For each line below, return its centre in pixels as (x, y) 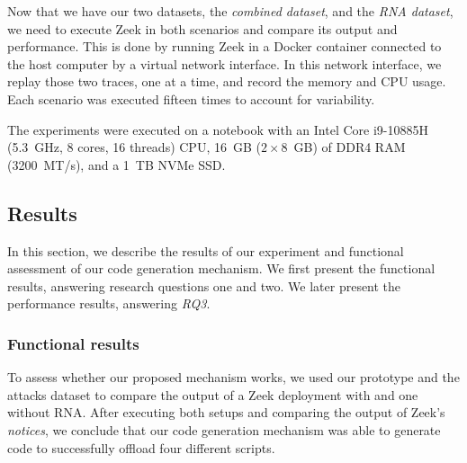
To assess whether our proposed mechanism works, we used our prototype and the (233, 377)
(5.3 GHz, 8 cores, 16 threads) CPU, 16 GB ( (134, 147)
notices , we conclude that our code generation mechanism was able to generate (224, 429)
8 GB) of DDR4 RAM (343, 147)
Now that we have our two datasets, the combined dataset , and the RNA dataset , (230, 11)
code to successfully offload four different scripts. (141, 447)
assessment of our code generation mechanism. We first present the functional (221, 268)
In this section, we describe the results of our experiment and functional (206, 250)
